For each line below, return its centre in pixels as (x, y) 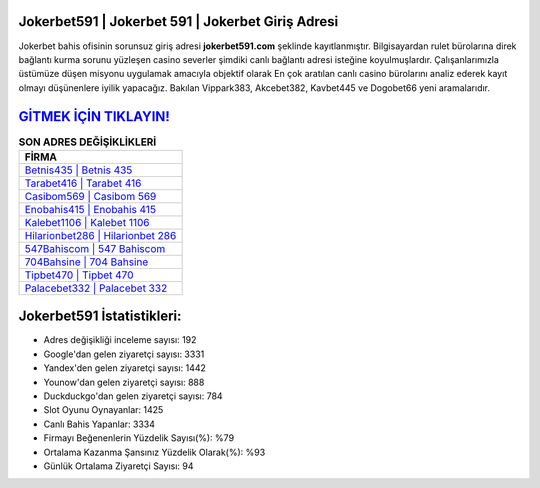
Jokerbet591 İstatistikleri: (100, 316)
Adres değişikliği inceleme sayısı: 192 (120, 340)
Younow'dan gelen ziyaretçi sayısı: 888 (124, 382)
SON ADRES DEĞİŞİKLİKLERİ (87, 142)
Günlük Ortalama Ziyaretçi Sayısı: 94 (118, 466)
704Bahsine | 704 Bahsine (86, 262)
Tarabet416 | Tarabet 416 (83, 183)
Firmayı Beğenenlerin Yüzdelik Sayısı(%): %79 (139, 438)
